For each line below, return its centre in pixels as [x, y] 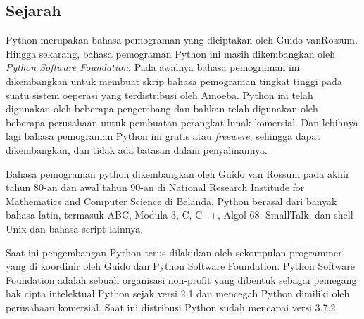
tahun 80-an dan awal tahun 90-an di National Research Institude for [155, 187]
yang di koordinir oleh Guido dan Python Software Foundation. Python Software [181, 266]
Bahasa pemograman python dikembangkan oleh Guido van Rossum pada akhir [178, 173]
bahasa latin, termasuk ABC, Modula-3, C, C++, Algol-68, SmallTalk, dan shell [180, 215]
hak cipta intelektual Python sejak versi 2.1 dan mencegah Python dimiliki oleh [178, 293]
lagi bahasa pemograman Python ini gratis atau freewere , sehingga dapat [163, 136]
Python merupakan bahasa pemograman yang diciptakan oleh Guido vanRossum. [182, 40]
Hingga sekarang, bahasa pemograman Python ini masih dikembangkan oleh [170, 53]
